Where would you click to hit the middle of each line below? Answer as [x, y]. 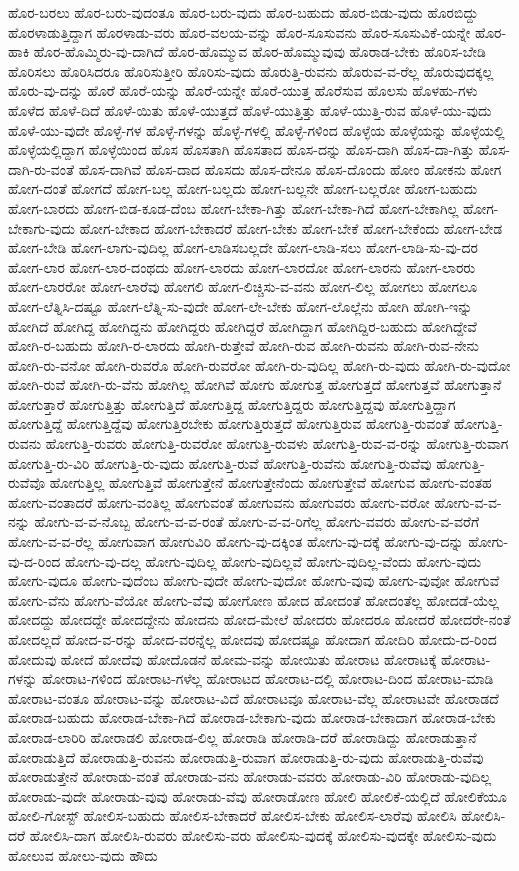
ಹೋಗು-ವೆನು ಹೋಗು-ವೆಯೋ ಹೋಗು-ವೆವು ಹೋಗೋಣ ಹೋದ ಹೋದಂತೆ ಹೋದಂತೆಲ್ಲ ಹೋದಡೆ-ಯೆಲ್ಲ [253, 599]
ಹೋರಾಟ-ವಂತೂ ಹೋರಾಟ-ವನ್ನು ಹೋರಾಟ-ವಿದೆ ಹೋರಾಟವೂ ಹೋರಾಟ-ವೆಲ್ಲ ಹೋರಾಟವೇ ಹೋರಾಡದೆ [253, 697]
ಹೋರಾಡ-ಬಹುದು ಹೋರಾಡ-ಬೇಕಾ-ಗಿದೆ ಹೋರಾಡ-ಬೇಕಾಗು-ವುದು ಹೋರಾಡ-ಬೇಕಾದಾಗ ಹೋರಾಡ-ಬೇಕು [252, 717]
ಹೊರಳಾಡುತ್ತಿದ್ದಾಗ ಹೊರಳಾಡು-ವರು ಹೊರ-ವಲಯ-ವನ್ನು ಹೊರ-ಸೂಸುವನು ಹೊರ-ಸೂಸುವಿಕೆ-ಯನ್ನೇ [239, 31]
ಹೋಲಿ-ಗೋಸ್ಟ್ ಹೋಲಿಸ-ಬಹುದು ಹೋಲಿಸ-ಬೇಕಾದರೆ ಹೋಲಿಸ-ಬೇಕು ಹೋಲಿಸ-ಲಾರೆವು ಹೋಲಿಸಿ [232, 815]
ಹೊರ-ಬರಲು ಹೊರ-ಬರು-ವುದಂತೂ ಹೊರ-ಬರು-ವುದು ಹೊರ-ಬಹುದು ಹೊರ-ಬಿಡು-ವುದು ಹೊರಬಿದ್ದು [243, 12]
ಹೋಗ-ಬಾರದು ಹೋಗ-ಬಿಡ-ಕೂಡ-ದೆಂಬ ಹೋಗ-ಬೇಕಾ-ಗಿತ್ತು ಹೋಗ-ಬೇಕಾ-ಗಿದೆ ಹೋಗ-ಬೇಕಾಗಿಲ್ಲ [233, 207]
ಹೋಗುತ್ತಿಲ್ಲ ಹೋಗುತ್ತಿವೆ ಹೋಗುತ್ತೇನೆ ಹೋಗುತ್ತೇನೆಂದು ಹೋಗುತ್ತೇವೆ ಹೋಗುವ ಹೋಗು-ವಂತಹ [270, 482]
